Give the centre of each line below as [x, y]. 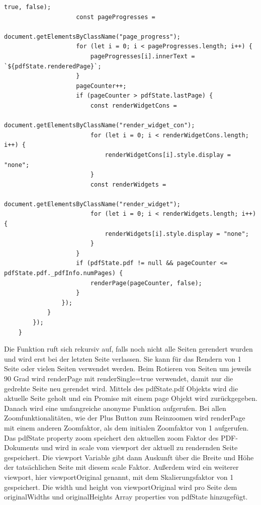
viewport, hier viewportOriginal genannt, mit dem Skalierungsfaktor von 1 [119, 477]
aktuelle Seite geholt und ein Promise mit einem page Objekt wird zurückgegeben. [131, 398]
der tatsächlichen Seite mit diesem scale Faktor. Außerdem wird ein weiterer [121, 467]
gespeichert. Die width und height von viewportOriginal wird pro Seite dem [121, 487]
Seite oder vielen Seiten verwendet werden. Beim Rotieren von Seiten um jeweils [128, 368]
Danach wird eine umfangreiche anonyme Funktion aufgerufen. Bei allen [115, 408]
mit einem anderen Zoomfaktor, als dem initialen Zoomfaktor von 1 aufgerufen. [126, 427]
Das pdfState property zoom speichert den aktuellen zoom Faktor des [111, 437]
